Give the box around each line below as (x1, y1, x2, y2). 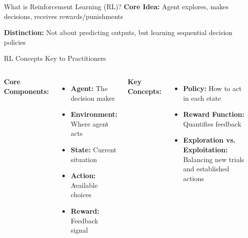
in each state (183, 92, 221, 103)
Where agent (71, 118, 109, 128)
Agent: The (71, 83, 108, 93)
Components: (4, 86, 49, 96)
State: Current (71, 144, 116, 154)
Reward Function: (183, 109, 245, 119)
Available (71, 180, 98, 190)
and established (183, 164, 229, 174)
